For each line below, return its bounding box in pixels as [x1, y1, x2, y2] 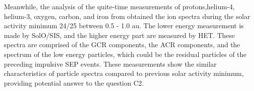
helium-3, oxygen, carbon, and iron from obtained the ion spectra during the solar [4, 11, 250, 21]
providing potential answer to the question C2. [4, 77, 144, 88]
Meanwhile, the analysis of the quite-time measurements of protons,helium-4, [4, 1, 235, 11]
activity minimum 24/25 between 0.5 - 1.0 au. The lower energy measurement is [4, 20, 244, 31]
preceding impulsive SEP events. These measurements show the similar [4, 58, 217, 69]
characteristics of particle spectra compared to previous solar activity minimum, [4, 68, 244, 78]
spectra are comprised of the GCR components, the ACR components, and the [4, 39, 240, 50]
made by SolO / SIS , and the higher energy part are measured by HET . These [4, 30, 235, 40]
